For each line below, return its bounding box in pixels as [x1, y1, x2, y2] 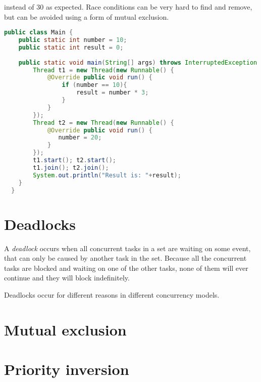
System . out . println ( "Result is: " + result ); [33, 171, 181, 179]
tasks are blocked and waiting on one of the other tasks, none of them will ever [4, 262, 248, 273]
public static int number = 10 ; [18, 36, 127, 44]
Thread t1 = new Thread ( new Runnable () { [33, 66, 174, 74]
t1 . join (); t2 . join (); [33, 164, 109, 171]
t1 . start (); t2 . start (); [33, 157, 116, 164]
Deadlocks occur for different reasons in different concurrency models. [4, 289, 220, 300]
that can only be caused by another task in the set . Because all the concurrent [4, 253, 247, 263]
